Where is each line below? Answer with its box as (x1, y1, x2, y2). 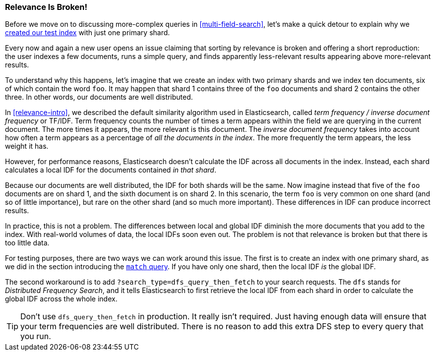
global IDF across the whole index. (5, 295, 118, 303)
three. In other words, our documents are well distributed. (5, 93, 193, 102)
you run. (20, 331, 51, 342)
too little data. (5, 238, 50, 247)
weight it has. (5, 142, 49, 151)
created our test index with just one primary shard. (5, 28, 170, 37)
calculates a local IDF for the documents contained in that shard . (5, 166, 216, 175)
